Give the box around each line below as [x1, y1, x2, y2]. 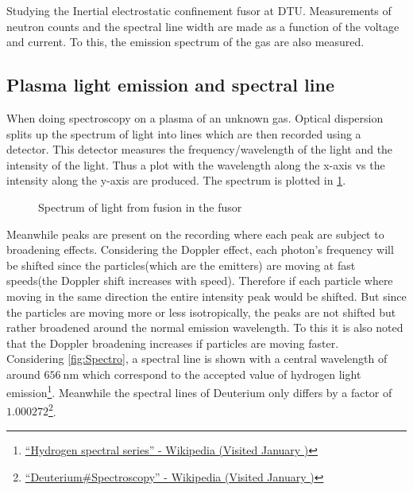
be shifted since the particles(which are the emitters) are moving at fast [6, 256, 356, 273]
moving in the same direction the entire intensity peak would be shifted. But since [6, 287, 407, 304]
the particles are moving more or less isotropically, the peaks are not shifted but [6, 303, 396, 320]
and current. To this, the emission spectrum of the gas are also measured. [6, 33, 365, 50]
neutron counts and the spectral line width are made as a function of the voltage [6, 18, 399, 34]
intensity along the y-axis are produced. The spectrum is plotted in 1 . [6, 172, 346, 189]
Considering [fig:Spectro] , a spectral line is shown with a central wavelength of [6, 350, 388, 367]
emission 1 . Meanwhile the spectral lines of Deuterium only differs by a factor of [6, 382, 392, 401]
